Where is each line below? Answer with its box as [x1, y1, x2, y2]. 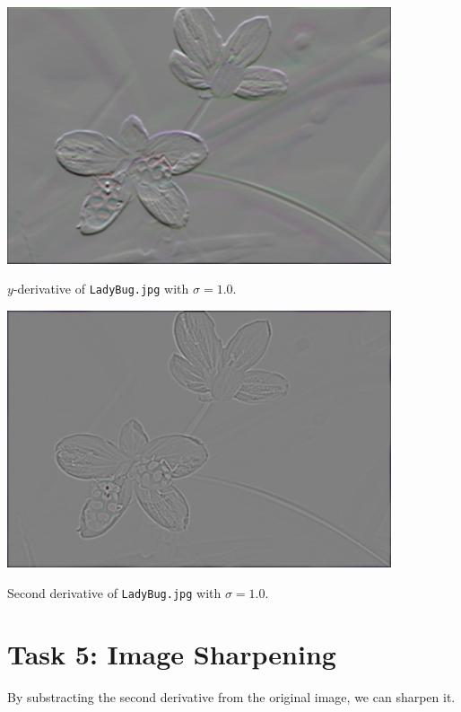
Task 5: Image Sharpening [7, 636, 336, 672]
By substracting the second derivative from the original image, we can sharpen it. [7, 688, 456, 707]
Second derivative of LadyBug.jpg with [7, 583, 222, 602]
